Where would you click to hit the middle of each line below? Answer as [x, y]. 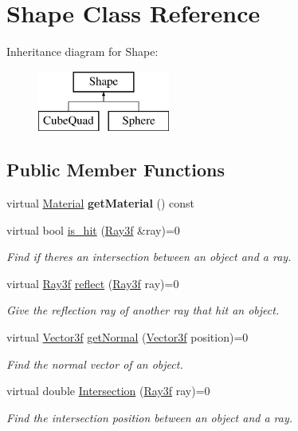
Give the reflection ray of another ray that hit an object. [143, 310]
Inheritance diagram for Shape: [82, 51]
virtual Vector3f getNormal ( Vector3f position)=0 [127, 337]
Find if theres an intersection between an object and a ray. [149, 257]
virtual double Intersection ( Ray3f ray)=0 [108, 391]
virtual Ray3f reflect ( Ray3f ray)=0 [93, 283]
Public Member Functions [116, 170]
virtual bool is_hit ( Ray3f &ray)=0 [93, 229]
